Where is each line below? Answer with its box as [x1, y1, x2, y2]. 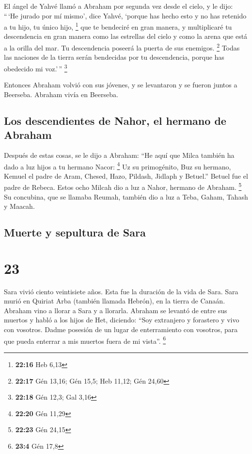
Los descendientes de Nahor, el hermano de [4, 113, 226, 128]
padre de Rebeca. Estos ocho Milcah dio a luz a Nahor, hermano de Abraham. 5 [4, 181, 242, 192]
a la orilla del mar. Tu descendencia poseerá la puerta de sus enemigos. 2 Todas [4, 41, 240, 52]
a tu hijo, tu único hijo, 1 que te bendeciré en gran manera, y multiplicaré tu [4, 20, 232, 32]
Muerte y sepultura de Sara [4, 225, 146, 240]
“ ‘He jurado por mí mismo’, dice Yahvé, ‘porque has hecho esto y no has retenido [4, 10, 247, 20]
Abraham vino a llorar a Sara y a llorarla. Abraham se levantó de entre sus [4, 305, 227, 315]
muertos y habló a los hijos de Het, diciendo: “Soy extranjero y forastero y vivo [4, 315, 239, 325]
